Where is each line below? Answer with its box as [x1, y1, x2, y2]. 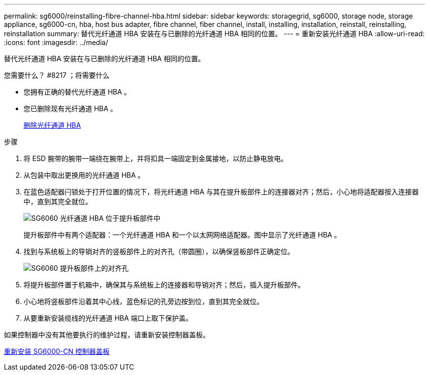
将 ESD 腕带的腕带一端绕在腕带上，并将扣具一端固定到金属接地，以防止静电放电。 [24, 154, 288, 163]
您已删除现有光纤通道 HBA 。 [24, 104, 118, 113]
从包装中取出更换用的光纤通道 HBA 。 [24, 171, 145, 179]
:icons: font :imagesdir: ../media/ [4, 38, 108, 47]
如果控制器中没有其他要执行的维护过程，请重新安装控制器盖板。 [4, 330, 210, 339]
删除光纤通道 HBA [24, 121, 81, 129]
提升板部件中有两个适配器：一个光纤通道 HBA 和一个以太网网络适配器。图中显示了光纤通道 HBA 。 [24, 231, 341, 239]
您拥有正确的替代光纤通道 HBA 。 [24, 88, 131, 96]
